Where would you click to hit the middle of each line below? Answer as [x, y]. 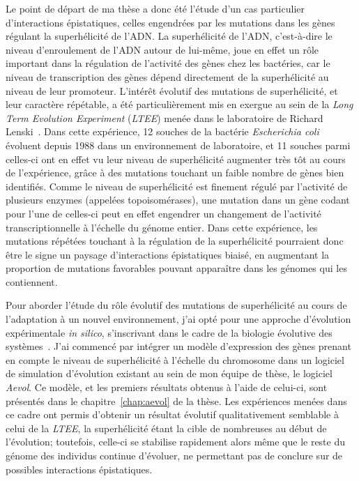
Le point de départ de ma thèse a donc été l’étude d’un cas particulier [155, 8]
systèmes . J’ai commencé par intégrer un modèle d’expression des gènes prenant [178, 346]
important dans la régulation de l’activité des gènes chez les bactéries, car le [168, 63]
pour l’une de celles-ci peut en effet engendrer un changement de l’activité [163, 213]
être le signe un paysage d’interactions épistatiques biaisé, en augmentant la [168, 254]
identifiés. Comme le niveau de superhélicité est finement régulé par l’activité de [177, 186]
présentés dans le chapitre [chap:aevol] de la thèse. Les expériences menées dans [176, 400]
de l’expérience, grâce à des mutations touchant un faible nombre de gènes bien [175, 173]
